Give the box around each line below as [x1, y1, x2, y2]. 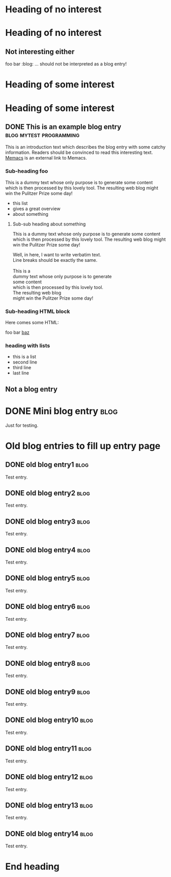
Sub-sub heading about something [12, 221, 86, 227]
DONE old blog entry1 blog [5, 460, 89, 469]
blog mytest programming [5, 130, 80, 139]
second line [12, 359, 37, 365]
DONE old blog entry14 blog [5, 829, 93, 838]
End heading [5, 861, 60, 872]
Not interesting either [5, 47, 75, 56]
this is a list [12, 354, 37, 360]
